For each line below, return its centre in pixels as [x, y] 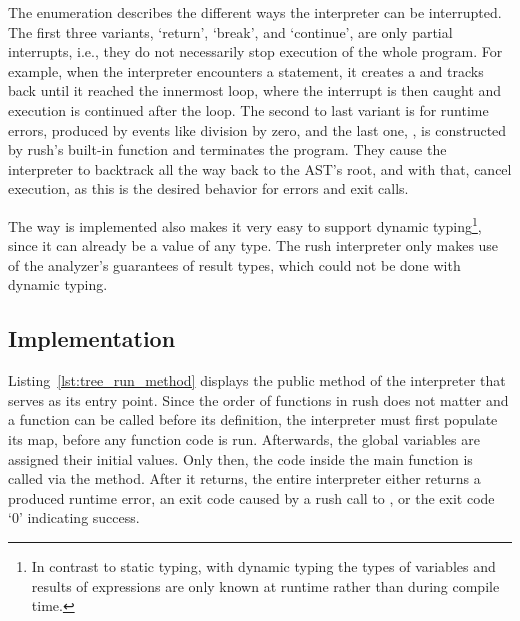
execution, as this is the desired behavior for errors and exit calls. [208, 188]
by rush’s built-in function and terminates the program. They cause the [227, 149]
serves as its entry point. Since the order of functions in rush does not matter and [258, 399]
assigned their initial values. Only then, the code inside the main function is [240, 458]
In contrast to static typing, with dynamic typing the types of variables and [263, 565]
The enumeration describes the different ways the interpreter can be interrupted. [255, 12]
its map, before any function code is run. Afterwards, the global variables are [244, 438]
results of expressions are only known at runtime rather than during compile [265, 585]
